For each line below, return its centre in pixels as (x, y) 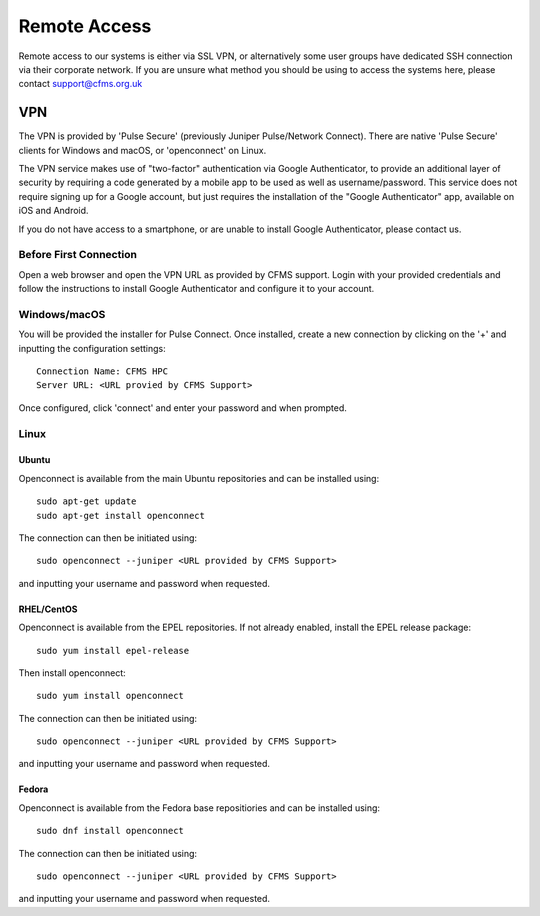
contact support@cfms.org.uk (80, 84)
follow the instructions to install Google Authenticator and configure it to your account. (196, 289)
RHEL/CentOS (48, 609)
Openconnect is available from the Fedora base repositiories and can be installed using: (199, 807)
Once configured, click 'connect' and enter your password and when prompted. (182, 407)
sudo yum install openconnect (110, 696)
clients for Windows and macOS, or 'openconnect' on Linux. (142, 150)
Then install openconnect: (72, 672)
